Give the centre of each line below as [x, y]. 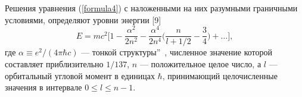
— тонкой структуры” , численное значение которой [177, 52]
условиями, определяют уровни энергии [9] [83, 19]
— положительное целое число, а [200, 63]
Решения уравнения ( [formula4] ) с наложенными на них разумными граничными [151, 8]
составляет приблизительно [54, 63]
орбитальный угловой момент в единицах [80, 75]
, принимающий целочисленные [220, 75]
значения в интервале [43, 87]
